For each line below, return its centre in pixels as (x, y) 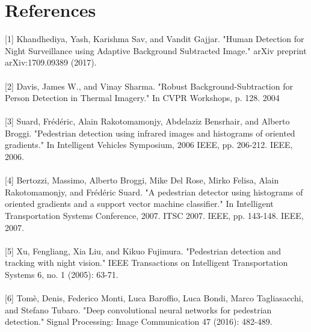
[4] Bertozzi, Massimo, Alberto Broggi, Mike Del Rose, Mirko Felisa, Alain (142, 180)
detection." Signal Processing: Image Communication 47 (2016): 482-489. (139, 321)
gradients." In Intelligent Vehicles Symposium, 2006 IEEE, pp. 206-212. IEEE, (149, 145)
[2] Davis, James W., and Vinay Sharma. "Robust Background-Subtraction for (149, 86)
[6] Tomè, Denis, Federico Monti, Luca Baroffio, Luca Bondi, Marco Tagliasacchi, (154, 298)
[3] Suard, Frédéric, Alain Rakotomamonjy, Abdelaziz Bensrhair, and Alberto (147, 121)
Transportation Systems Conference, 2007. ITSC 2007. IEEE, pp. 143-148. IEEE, (154, 216)
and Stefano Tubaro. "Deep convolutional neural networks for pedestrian (138, 309)
